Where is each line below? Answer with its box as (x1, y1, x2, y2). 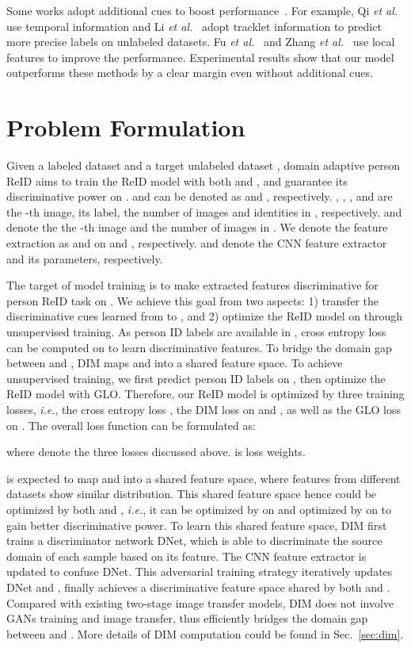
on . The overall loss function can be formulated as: (6, 416, 256, 433)
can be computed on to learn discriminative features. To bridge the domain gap (6, 339, 392, 355)
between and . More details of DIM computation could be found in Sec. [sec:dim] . (6, 625, 404, 642)
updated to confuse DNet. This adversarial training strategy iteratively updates (6, 563, 393, 580)
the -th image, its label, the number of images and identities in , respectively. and (6, 203, 402, 220)
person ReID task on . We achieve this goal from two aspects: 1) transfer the (6, 292, 379, 309)
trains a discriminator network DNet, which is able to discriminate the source (6, 532, 382, 549)
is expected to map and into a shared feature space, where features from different (6, 470, 401, 486)
